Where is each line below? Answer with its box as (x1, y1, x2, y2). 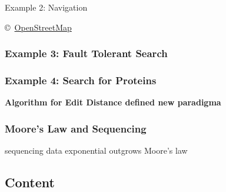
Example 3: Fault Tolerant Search (5, 46, 168, 61)
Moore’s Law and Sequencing (5, 121, 147, 135)
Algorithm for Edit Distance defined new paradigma (5, 96, 221, 108)
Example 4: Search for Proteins (5, 72, 157, 87)
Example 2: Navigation (5, 1, 88, 13)
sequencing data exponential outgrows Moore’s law (5, 144, 188, 157)
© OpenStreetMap (5, 21, 72, 33)
